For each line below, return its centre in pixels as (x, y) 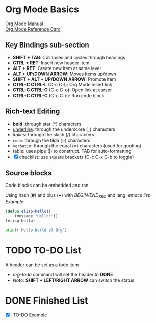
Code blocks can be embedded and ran (47, 186)
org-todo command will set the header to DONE (63, 274)
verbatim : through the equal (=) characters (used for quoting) (77, 145)
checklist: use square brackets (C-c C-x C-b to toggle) (76, 157)
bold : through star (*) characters (47, 124)
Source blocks (29, 173)
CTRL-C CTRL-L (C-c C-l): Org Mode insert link (62, 84)
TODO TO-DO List (43, 250)
